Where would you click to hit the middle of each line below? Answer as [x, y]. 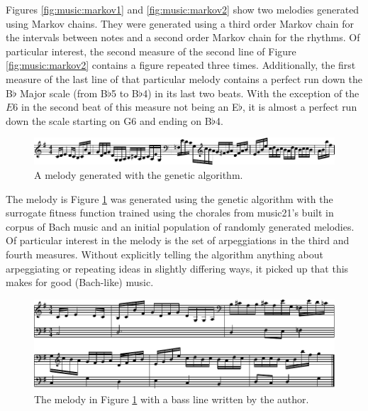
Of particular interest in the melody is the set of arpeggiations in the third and [178, 240]
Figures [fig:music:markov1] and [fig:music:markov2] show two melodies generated [183, 9]
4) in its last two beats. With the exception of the [251, 93]
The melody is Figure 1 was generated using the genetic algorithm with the [169, 198]
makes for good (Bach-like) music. [80, 282]
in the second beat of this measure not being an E [130, 107]
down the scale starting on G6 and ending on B [109, 120]
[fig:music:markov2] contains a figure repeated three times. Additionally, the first [181, 65]
